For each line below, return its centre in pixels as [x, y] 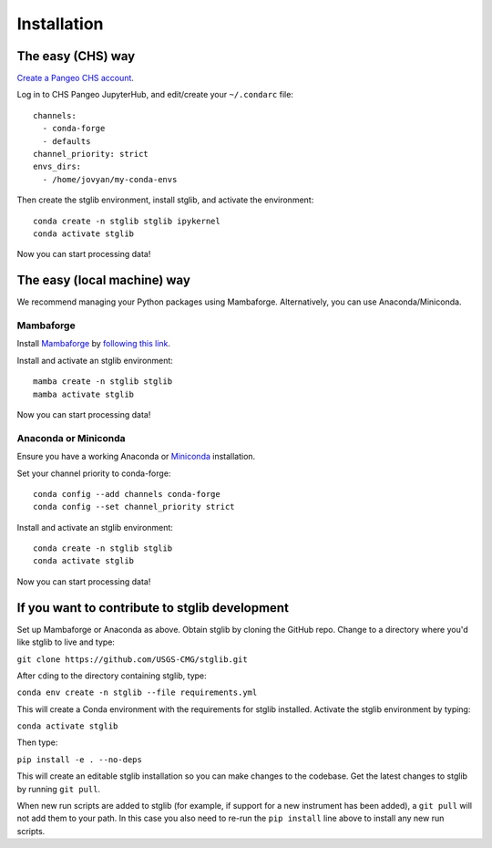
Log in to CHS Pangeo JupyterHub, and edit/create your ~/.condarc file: [155, 95]
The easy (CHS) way [76, 56]
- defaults [67, 141]
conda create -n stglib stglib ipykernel [127, 221]
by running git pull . [58, 789]
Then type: [37, 742]
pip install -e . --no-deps [80, 760]
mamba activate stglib [84, 394]
